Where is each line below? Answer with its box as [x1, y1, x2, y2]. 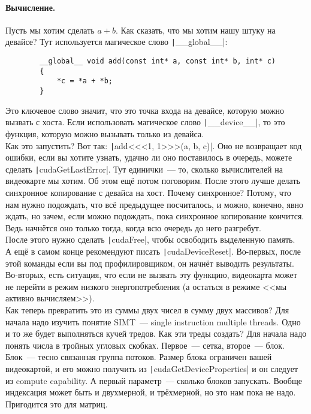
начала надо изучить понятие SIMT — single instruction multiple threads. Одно [5, 315, 301, 328]
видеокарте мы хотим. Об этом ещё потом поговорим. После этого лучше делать [5, 174, 300, 187]
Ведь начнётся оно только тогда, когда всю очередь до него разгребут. [5, 221, 261, 234]
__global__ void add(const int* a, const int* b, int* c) [40, 57, 276, 66]
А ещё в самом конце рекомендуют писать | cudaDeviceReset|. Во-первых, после [5, 245, 301, 258]
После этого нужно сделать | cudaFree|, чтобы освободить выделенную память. [5, 233, 295, 246]
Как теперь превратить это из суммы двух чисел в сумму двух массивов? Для [5, 304, 289, 316]
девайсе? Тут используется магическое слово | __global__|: [5, 35, 228, 48]
